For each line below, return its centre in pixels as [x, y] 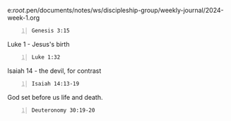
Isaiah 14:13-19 [55, 83]
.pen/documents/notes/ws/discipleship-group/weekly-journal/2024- [124, 10]
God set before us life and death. [55, 97]
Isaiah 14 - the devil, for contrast [54, 71]
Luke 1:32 [46, 57]
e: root [16, 10]
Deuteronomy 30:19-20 [63, 110]
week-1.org [24, 18]
